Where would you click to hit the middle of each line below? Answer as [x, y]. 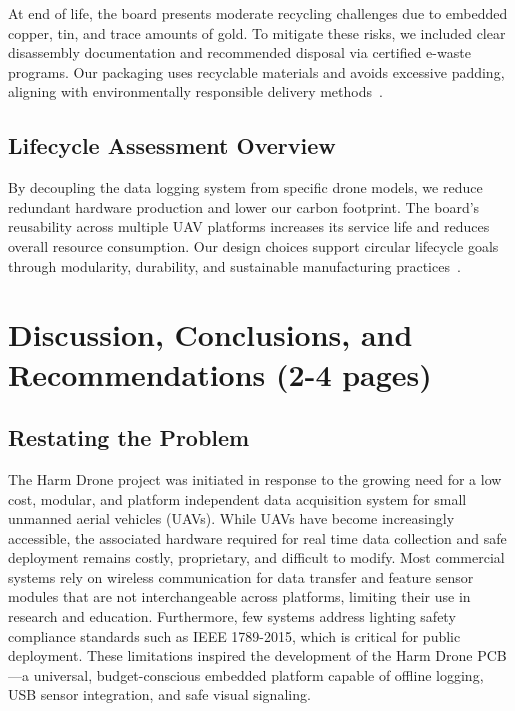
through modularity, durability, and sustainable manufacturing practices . [234, 265]
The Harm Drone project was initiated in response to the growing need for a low [255, 478]
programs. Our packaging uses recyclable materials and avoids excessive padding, [256, 71]
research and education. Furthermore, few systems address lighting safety [232, 616]
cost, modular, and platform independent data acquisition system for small [237, 498]
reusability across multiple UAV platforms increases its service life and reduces [249, 226]
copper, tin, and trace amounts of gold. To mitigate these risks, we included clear [257, 32]
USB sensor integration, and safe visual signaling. [159, 694]
